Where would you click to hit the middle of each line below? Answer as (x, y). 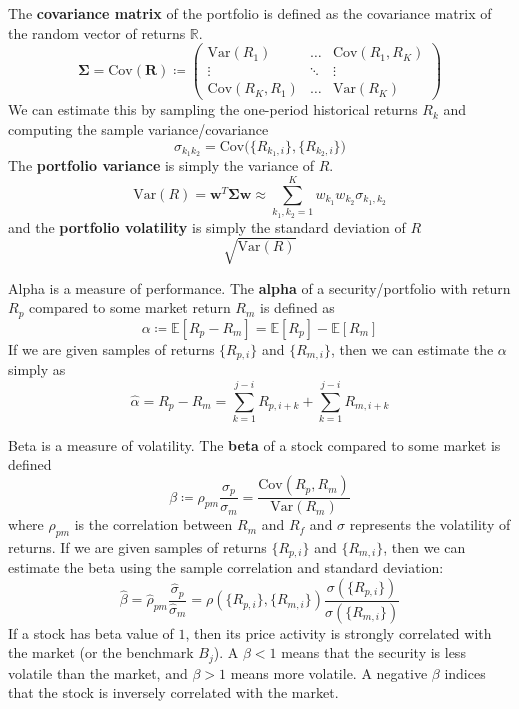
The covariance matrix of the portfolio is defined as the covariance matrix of (250, 13)
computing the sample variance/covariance (138, 128)
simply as (37, 369)
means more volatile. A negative (329, 672)
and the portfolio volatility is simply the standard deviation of (207, 226)
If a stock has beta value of (91, 632)
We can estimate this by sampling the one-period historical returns (213, 109)
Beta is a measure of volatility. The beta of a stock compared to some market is (254, 444)
